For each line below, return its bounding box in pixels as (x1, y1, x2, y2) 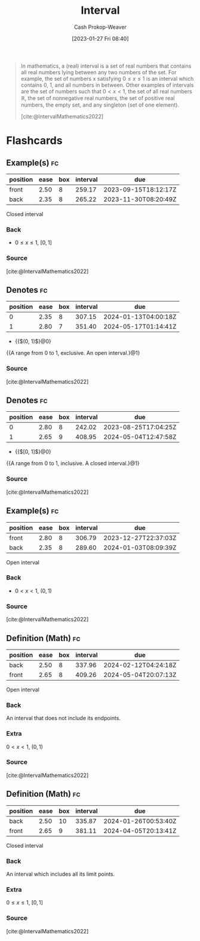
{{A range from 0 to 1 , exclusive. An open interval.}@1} (6, 350, 140, 357)
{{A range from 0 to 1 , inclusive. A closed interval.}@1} (6, 460, 140, 467)
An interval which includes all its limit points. (6, 870, 115, 878)
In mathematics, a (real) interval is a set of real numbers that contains (20, 62, 192, 69)
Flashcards (6, 134, 63, 147)
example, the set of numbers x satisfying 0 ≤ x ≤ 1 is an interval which (20, 75, 194, 82)
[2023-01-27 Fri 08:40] (71, 35, 130, 42)
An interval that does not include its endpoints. (6, 715, 121, 722)
